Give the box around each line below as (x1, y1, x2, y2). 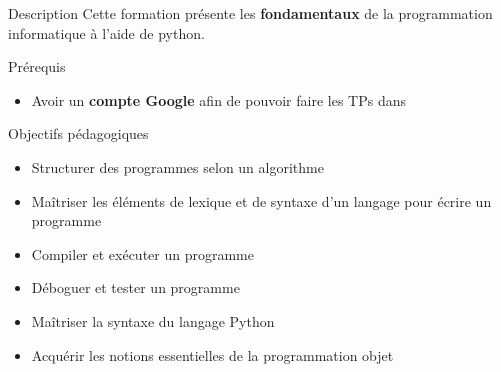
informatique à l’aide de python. (8, 22, 205, 43)
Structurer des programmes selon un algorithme (31, 156, 324, 177)
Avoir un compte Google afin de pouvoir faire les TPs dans (31, 89, 406, 110)
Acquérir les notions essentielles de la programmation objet (31, 344, 394, 365)
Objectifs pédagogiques (8, 123, 149, 144)
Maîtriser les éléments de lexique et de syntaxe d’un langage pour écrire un (31, 190, 492, 211)
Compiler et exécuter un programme (31, 243, 254, 264)
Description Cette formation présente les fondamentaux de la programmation (8, 3, 493, 23)
